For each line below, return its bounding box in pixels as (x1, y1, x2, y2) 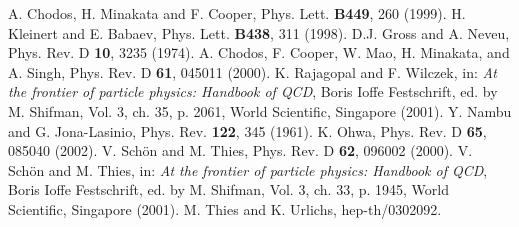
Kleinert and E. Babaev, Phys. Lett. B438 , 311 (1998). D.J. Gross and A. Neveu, (8, 22, 510, 43)
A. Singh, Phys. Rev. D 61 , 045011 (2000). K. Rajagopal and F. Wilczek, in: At (8, 61, 497, 82)
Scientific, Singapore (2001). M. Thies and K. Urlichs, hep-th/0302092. (8, 198, 442, 219)
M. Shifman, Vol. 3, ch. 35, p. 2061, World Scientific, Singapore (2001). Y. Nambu (8, 100, 512, 121)
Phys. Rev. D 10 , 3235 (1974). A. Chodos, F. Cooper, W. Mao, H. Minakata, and (8, 42, 510, 63)
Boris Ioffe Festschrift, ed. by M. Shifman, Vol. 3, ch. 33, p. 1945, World (8, 179, 449, 200)
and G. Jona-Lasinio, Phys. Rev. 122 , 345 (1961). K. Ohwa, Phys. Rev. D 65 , (8, 120, 487, 141)
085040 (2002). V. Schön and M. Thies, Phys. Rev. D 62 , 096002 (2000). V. (8, 140, 473, 161)
